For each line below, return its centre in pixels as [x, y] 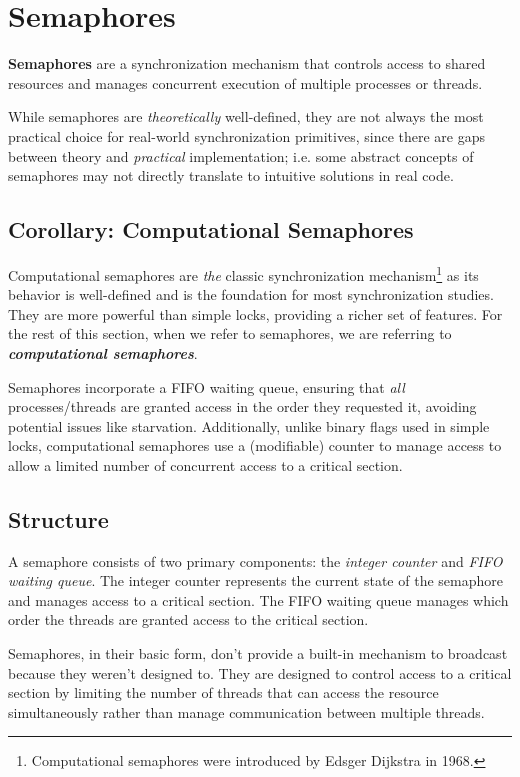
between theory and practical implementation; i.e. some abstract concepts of [241, 155]
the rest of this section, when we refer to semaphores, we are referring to [230, 333]
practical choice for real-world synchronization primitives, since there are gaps [246, 135]
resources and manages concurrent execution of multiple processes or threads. [245, 82]
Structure [58, 518]
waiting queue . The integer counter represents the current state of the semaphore [255, 580]
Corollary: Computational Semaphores [211, 229]
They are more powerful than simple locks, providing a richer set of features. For [255, 313]
